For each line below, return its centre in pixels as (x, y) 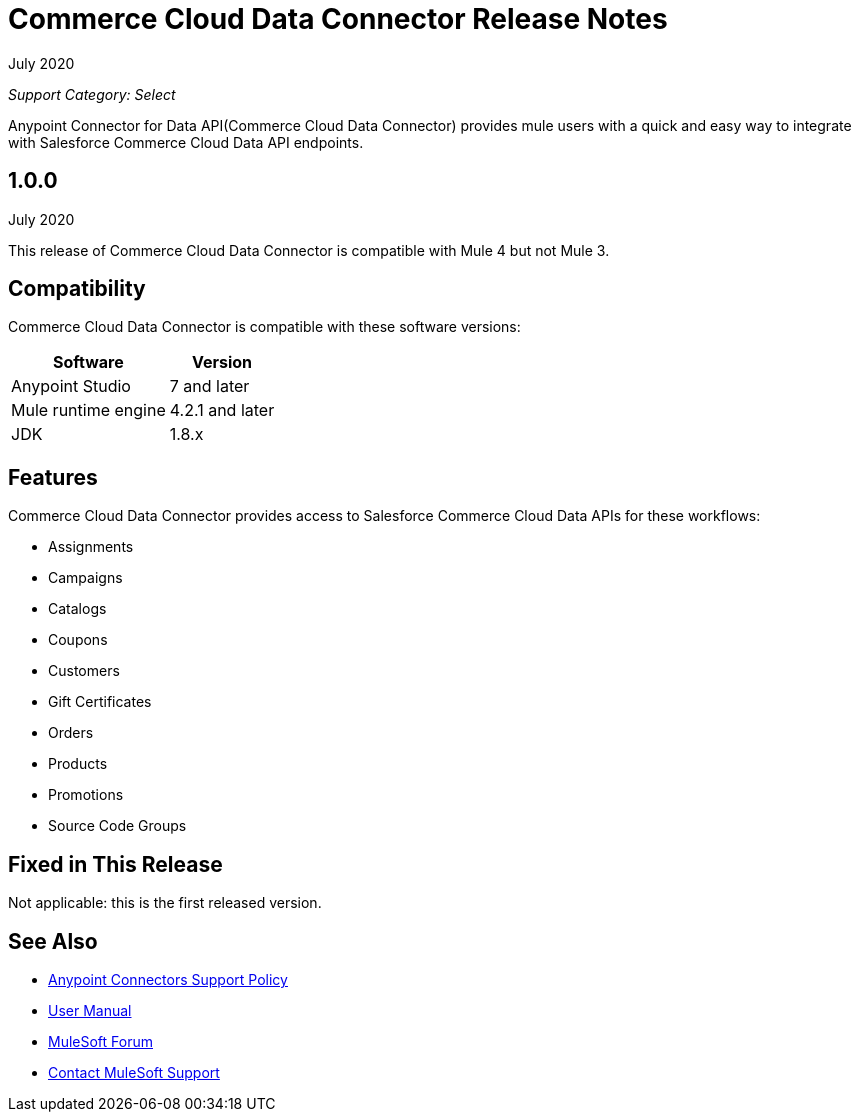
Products (78, 764)
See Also (53, 941)
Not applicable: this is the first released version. (165, 903)
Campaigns (85, 578)
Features (53, 477)
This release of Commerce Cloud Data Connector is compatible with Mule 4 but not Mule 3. (309, 250)
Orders (71, 733)
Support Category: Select (92, 94)
